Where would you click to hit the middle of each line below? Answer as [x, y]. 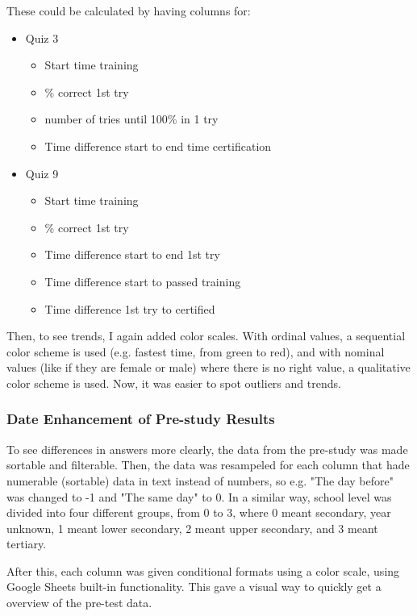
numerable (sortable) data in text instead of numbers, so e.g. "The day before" [200, 480]
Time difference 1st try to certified [130, 308]
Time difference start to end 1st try [132, 254]
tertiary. [27, 544]
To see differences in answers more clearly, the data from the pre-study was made [207, 449]
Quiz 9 [42, 173]
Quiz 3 [42, 37]
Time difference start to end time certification [158, 146]
